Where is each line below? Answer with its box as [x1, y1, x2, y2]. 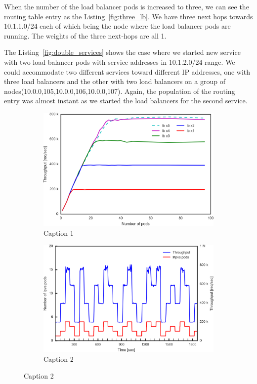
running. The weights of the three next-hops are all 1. [4, 30, 167, 41]
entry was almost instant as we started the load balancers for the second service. [4, 95, 248, 106]
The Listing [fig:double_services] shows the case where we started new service [4, 47, 241, 57]
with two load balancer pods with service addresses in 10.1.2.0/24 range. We [4, 56, 235, 67]
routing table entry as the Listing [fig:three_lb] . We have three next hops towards [4, 11, 253, 21]
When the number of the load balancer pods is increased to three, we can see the [4, 1, 249, 11]
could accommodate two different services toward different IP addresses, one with [4, 66, 251, 77]
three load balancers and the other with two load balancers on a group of [4, 76, 225, 86]
